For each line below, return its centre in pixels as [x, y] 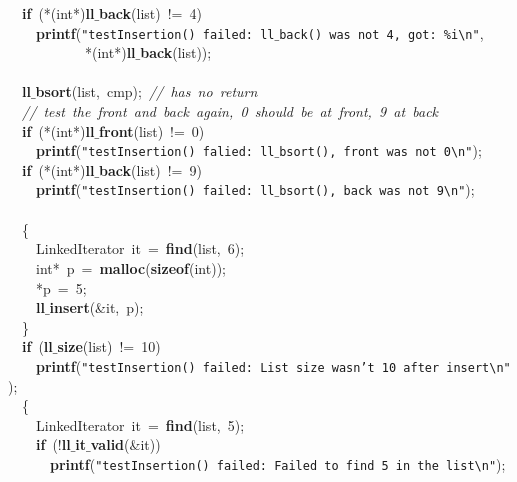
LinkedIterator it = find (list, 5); [140, 424]
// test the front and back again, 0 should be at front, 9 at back [230, 111]
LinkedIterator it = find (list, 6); [140, 248]
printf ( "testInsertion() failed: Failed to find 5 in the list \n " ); [278, 463]
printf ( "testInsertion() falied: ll [155, 150]
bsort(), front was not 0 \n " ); [380, 150]
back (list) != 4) [150, 13]
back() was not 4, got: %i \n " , [381, 32]
